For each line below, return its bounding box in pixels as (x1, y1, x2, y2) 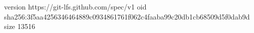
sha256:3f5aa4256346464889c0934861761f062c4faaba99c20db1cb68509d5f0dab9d (4, 11, 250, 21)
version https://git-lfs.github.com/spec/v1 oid (4, 1, 147, 11)
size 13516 (4, 21, 35, 31)
